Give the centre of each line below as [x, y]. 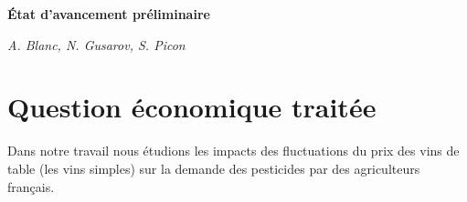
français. [31, 186]
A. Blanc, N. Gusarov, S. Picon [96, 44]
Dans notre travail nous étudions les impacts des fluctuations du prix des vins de [233, 151]
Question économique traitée [192, 107]
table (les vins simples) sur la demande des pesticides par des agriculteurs [214, 168]
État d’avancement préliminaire [109, 14]
